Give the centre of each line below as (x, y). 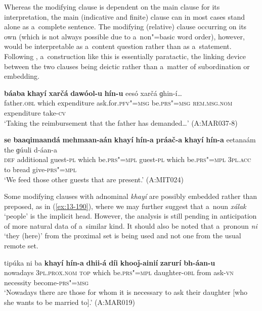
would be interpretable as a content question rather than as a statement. (118, 46)
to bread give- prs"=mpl (40, 169)
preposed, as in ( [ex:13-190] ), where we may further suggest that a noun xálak (125, 206)
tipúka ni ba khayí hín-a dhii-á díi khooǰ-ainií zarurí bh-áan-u (110, 262)
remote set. (21, 246)
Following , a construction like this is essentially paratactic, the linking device (125, 56)
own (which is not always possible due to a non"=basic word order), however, (124, 36)
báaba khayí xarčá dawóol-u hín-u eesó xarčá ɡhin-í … (93, 93)
